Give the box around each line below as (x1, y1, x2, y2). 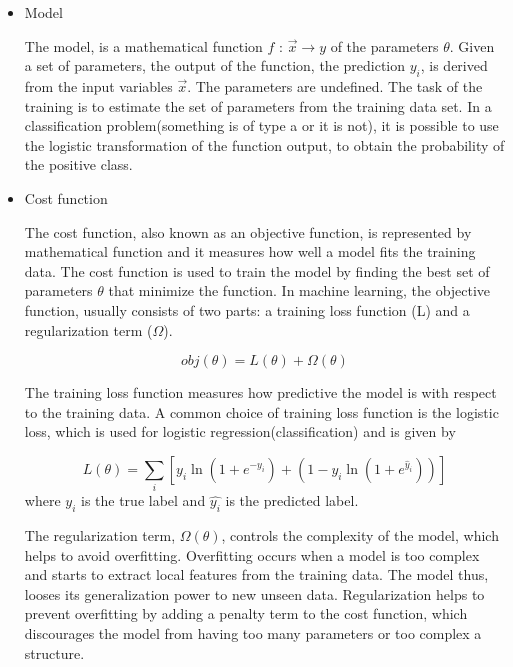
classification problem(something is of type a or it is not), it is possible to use (24, 115, 499, 136)
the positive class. (24, 154, 133, 175)
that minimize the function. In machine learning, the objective (108, 280, 491, 301)
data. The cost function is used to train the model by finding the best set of (24, 260, 490, 281)
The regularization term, (24, 525, 176, 546)
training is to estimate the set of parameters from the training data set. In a (24, 95, 492, 116)
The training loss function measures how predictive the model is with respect (24, 382, 497, 403)
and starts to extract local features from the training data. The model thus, (24, 564, 489, 585)
